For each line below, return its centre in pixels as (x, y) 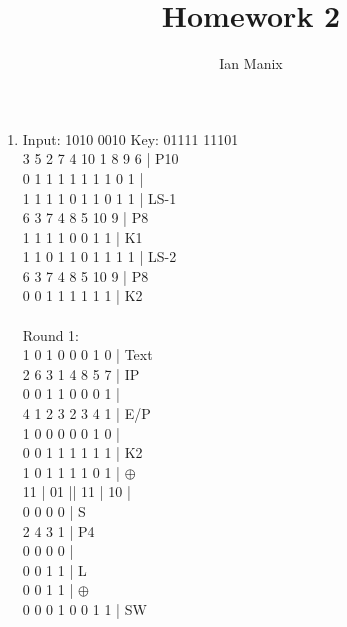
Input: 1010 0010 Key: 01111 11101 (130, 138)
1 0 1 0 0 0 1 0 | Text (87, 354)
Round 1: (51, 334)
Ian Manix (251, 63)
